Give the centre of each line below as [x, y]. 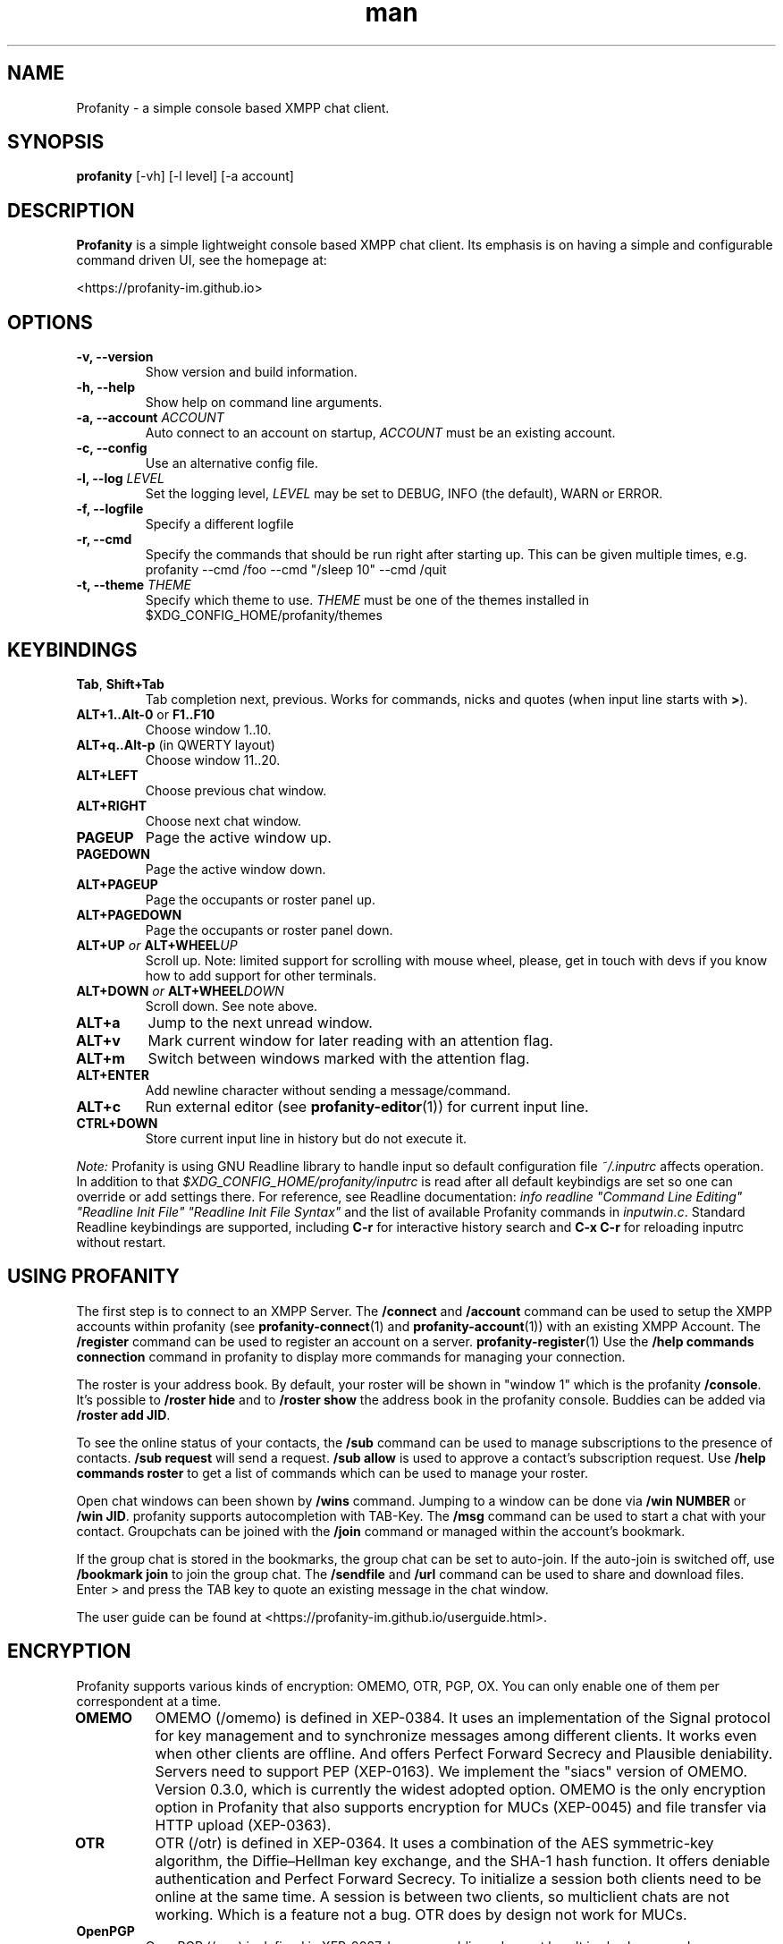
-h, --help [105, 387]
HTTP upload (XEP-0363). [243, 1825]
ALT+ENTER [113, 1074]
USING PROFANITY [93, 1277]
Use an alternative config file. [232, 463]
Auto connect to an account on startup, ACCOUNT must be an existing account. [380, 433]
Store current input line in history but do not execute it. [306, 1138]
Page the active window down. [236, 869]
